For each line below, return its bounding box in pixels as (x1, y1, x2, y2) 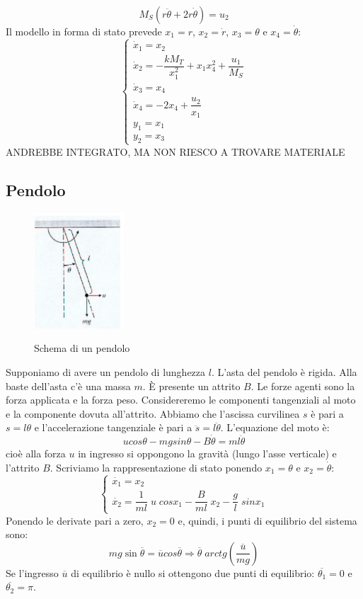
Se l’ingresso (6, 565, 59, 580)
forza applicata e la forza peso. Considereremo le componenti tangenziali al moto (6, 392, 356, 407)
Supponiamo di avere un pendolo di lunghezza (6, 364, 206, 379)
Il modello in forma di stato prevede (6, 24, 162, 38)
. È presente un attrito (142, 378, 241, 393)
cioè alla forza (6, 446, 66, 461)
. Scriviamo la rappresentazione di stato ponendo (50, 460, 263, 474)
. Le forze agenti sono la (250, 378, 355, 393)
